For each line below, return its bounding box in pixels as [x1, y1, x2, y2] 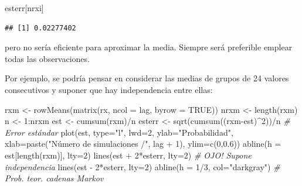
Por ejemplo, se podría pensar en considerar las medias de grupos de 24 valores [5, 72, 289, 84]
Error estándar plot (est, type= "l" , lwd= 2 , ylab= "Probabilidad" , [5, 126, 233, 138]
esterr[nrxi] [5, 2, 44, 13]
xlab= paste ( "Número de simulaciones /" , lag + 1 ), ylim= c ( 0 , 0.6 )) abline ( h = [5, 137, 281, 150]
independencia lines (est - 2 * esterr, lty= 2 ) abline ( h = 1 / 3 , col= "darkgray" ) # [5, 160, 280, 173]
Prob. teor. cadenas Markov [5, 172, 104, 184]
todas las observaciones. [5, 52, 90, 64]
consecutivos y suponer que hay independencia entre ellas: [5, 83, 213, 95]
